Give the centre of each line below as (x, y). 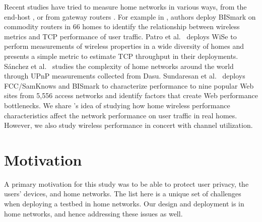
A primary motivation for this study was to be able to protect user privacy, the (126, 183)
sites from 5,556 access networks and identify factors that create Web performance (131, 95)
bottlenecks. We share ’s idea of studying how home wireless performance (117, 105)
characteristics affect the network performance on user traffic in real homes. (121, 115)
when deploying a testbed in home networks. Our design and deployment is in (124, 204)
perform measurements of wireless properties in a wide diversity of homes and (124, 46)
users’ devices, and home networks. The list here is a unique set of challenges (123, 194)
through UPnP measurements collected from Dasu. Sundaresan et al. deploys (125, 76)
